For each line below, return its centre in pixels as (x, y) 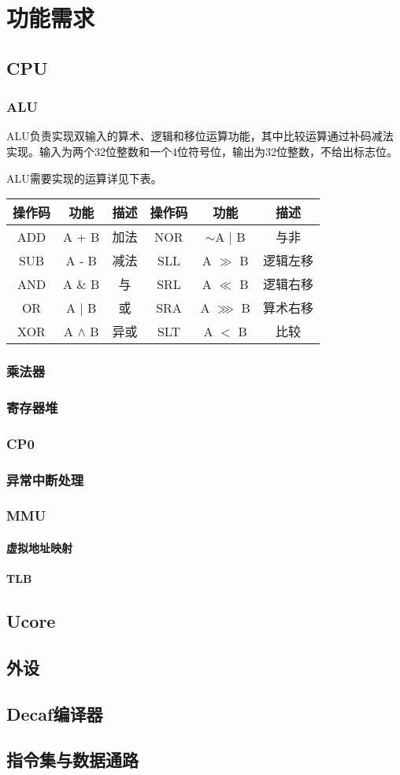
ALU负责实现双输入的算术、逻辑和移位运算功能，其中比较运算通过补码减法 (200, 136)
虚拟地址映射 (39, 547)
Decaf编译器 (55, 713)
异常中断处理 (45, 479)
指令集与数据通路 (72, 760)
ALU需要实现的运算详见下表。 (84, 178)
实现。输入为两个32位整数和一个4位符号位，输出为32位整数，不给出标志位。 (202, 151)
